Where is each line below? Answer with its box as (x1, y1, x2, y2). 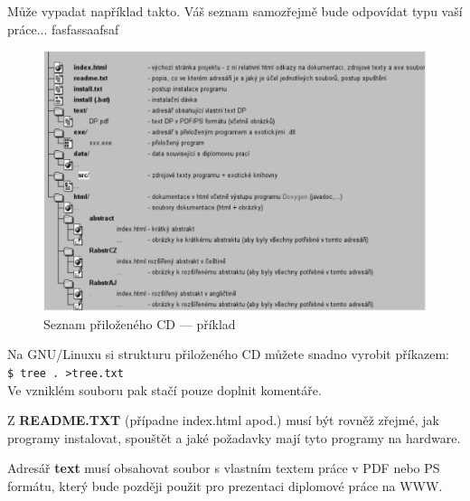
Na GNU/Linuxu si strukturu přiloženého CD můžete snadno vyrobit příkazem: (7, 345, 450, 364)
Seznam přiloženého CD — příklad (43, 314, 236, 333)
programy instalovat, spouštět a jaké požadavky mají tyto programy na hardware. (7, 428, 461, 447)
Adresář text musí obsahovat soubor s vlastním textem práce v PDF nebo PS (7, 458, 440, 477)
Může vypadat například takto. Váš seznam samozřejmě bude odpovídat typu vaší (7, 2, 463, 20)
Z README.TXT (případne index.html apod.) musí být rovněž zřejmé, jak (7, 411, 439, 430)
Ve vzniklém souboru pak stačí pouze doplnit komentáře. (7, 380, 322, 399)
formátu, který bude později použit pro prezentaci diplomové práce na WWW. (7, 477, 443, 496)
